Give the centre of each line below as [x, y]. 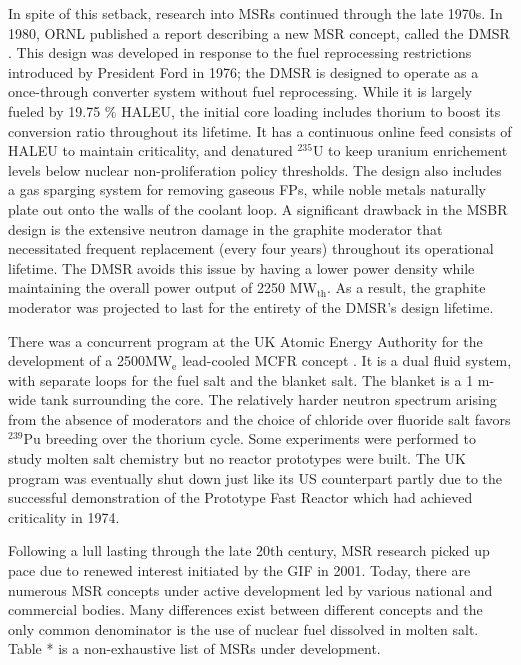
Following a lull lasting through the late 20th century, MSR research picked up [249, 550]
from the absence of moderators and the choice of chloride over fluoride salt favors [259, 418]
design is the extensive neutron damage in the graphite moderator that [225, 228]
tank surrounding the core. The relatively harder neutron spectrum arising [268, 399]
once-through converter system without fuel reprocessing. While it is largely [240, 91]
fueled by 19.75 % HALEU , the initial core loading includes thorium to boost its [254, 110]
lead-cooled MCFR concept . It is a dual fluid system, [346, 360]
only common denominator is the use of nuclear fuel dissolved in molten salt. [243, 628]
